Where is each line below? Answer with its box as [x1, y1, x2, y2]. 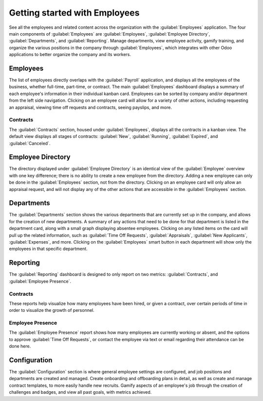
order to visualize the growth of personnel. [9, 307, 94, 313]
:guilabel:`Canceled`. [9, 140, 51, 146]
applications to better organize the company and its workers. [9, 52, 131, 57]
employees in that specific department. [9, 246, 88, 252]
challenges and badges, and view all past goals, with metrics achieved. [9, 389, 152, 395]
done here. [9, 344, 31, 349]
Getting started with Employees [9, 7, 140, 18]
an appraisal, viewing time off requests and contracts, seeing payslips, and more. [9, 104, 172, 110]
